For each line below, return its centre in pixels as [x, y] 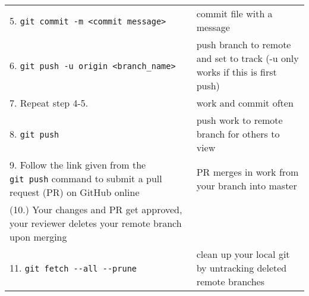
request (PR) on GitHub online [75, 192]
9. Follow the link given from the [78, 165]
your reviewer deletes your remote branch [96, 223]
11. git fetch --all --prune [73, 268]
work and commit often [245, 103]
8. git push [34, 134]
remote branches [231, 281]
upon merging [38, 237]
